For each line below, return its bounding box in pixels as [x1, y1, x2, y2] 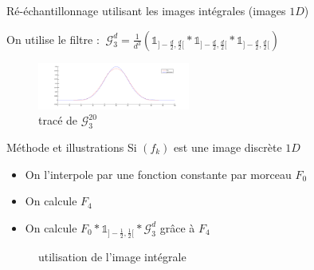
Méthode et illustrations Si [6, 138, 137, 155]
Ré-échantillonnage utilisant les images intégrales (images [6, 2, 286, 18]
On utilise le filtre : [6, 30, 100, 47]
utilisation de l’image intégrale [38, 248, 186, 265]
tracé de [38, 112, 78, 129]
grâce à [159, 219, 195, 236]
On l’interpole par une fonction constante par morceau [25, 165, 292, 182]
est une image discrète [174, 138, 282, 155]
